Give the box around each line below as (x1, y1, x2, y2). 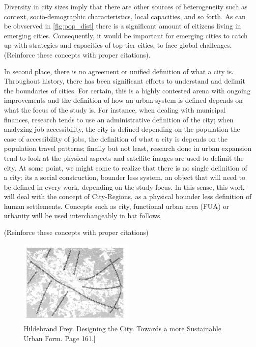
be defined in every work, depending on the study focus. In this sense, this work (4, 181, 245, 192)
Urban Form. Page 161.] (24, 333, 96, 343)
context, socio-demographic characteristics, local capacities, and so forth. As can (4, 11, 246, 21)
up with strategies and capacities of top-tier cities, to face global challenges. (4, 40, 232, 50)
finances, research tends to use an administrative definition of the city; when (4, 114, 234, 124)
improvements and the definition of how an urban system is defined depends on (4, 95, 243, 105)
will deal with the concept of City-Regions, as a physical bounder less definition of (4, 191, 252, 202)
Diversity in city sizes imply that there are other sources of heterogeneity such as (4, 1, 248, 11)
